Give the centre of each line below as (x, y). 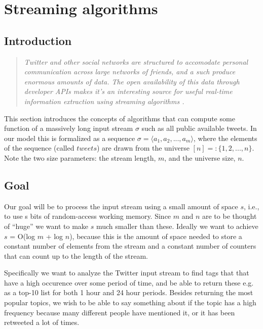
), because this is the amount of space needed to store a (156, 236)
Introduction (38, 40)
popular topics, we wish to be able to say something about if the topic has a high (130, 302)
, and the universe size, (200, 157)
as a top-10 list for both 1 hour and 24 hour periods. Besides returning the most (129, 292)
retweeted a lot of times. (42, 322)
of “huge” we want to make (46, 226)
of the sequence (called (39, 148)
